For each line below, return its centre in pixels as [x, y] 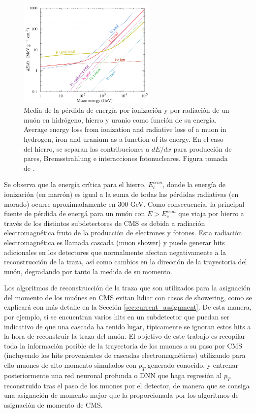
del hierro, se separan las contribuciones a [87, 148]
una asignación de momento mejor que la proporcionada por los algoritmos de [121, 395]
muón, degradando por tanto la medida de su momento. [88, 271]
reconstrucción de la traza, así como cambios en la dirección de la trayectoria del [126, 262]
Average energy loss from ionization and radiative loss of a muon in [125, 129]
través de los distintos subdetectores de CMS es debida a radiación [105, 223]
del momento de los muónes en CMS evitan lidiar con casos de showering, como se [128, 297]
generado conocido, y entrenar [193, 365]
